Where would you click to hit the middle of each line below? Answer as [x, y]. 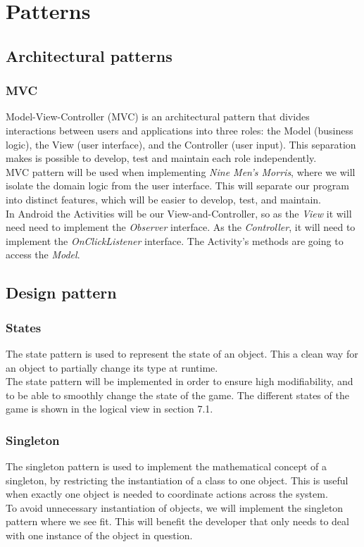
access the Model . [43, 254]
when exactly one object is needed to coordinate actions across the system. [167, 494]
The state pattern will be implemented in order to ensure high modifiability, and [180, 381]
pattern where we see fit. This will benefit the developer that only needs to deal [177, 521]
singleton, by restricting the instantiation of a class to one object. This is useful [177, 480]
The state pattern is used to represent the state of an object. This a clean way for [182, 353]
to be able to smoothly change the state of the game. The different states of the [177, 395]
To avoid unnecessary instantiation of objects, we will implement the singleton [175, 507]
